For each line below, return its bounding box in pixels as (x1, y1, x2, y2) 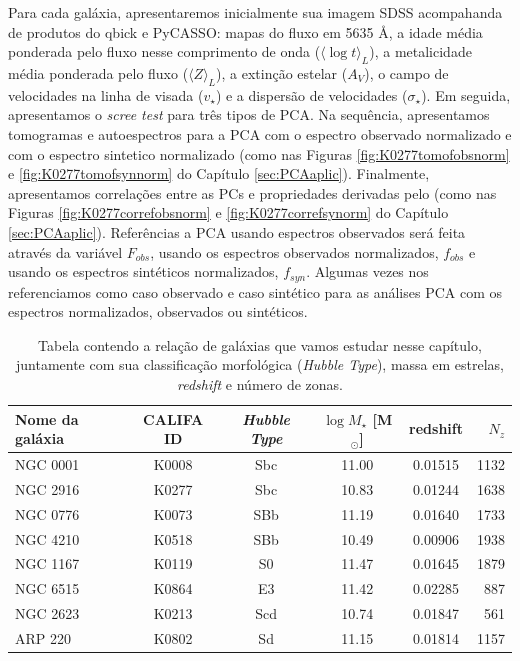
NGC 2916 (15, 478, 80, 499)
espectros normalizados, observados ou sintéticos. (8, 301, 308, 322)
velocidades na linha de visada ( (8, 84, 204, 105)
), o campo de (364, 62, 449, 83)
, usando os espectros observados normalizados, (150, 241, 439, 262)
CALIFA (143, 408, 204, 429)
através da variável (8, 241, 123, 262)
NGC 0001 (15, 453, 80, 474)
